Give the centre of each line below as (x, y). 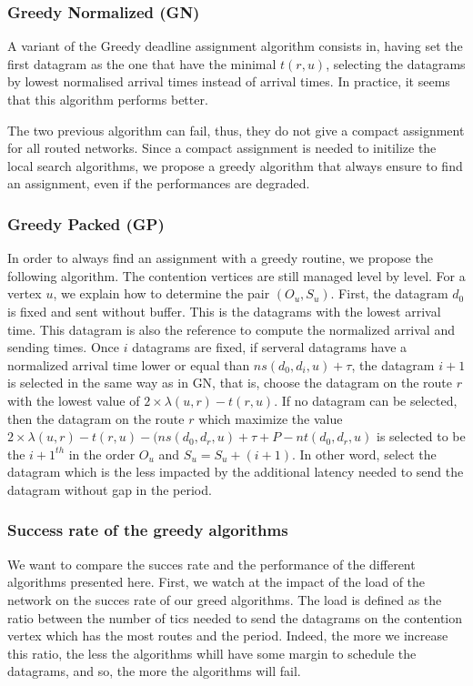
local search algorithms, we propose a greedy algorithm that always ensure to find (235, 165)
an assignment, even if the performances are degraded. (159, 183)
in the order (102, 454)
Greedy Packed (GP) (86, 223)
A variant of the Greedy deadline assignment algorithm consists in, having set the (235, 46)
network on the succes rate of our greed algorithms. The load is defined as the (225, 599)
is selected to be (421, 436)
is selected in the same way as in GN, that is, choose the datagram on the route (230, 383)
